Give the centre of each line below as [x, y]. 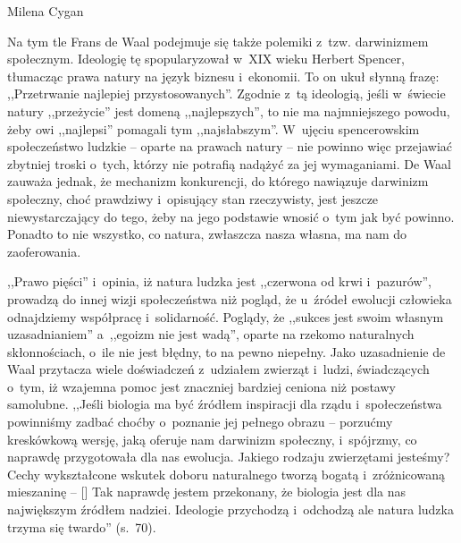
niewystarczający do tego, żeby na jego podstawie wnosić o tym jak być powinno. [231, 216]
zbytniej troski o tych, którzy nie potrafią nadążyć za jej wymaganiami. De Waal [230, 163]
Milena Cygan [46, 11]
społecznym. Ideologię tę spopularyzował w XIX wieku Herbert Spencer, [206, 59]
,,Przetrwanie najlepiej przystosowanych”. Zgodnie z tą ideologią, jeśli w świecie [226, 93]
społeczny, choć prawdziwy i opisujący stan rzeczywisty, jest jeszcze [193, 198]
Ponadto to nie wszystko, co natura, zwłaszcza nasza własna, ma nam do [207, 234]
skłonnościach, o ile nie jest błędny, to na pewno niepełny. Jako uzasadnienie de [226, 351]
